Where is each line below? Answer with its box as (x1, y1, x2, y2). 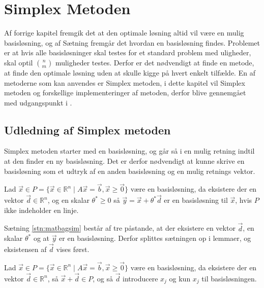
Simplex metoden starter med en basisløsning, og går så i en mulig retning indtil (4, 146, 255, 156)
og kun (169, 273, 191, 283)
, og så (93, 273, 113, 283)
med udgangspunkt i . (4, 97, 72, 107)
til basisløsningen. (201, 273, 257, 283)
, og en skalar (47, 195, 90, 205)
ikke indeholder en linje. (4, 204, 79, 215)
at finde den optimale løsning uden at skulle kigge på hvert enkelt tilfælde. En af (4, 67, 255, 78)
